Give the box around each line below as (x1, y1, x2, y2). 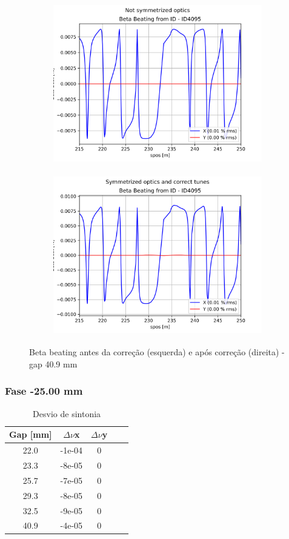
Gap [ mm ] (9, 428, 52, 441)
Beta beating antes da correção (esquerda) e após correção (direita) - (29, 346, 285, 358)
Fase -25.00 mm (5, 383, 83, 398)
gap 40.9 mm (29, 357, 78, 370)
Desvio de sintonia (33, 407, 101, 420)
